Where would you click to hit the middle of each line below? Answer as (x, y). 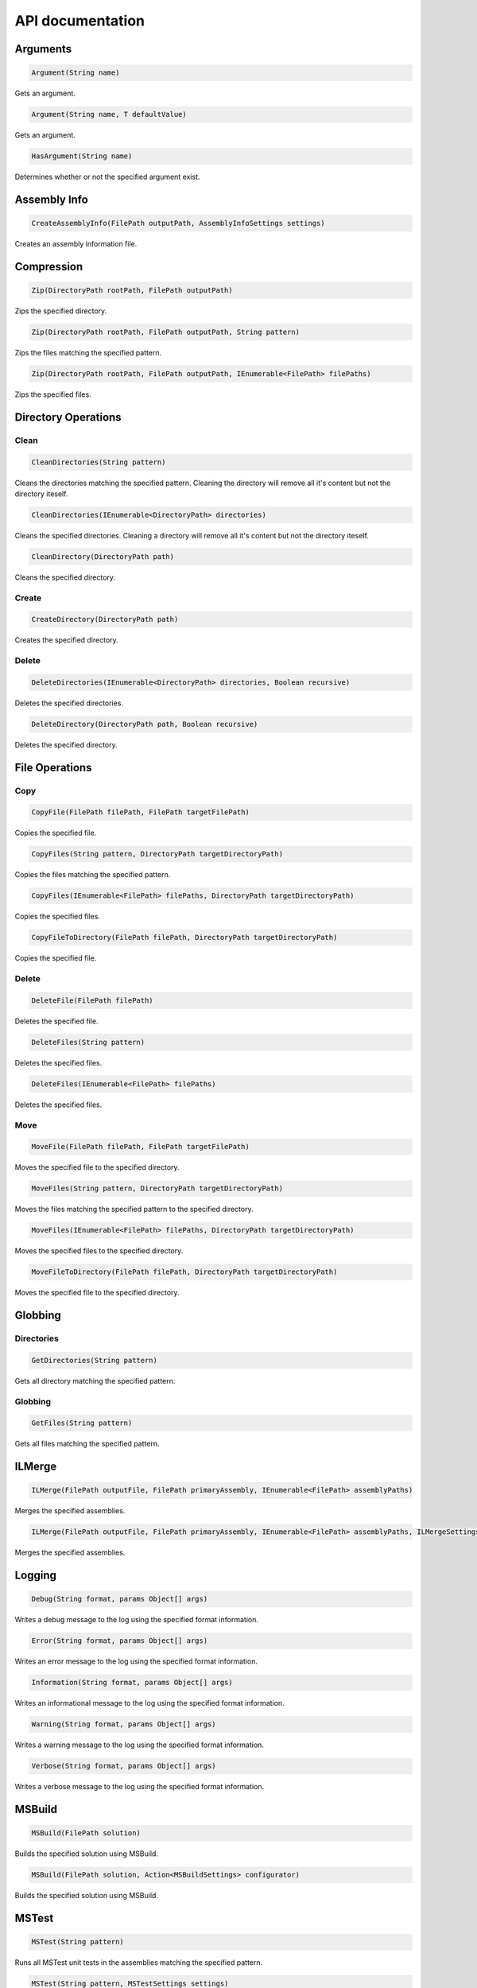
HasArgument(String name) (82, 156)
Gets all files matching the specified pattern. (87, 1444)
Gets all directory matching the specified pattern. (95, 1380)
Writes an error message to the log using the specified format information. (136, 1661)
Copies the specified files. (58, 916)
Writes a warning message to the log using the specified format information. (139, 1745)
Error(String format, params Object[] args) (120, 1641)
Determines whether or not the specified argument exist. (107, 177)
